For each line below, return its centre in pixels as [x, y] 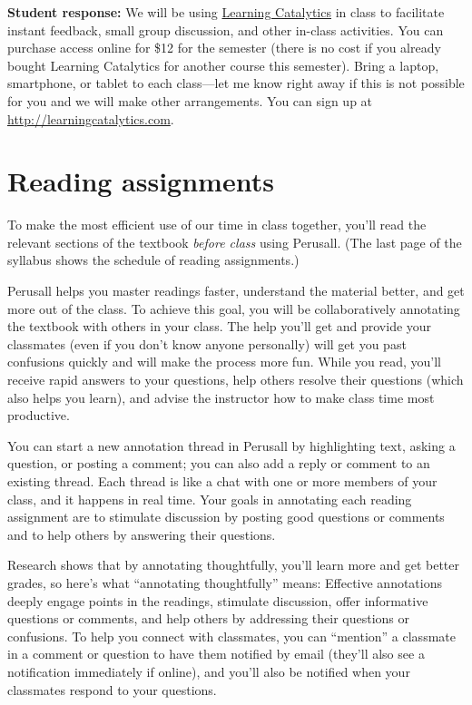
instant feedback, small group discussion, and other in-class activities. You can [226, 29]
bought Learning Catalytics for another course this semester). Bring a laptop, [223, 65]
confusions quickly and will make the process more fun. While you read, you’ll [225, 362]
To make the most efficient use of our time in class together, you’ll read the [217, 225]
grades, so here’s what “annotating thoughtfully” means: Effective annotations [225, 582]
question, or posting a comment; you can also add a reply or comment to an [219, 463]
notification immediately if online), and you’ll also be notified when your [209, 671]
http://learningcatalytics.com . [91, 118]
